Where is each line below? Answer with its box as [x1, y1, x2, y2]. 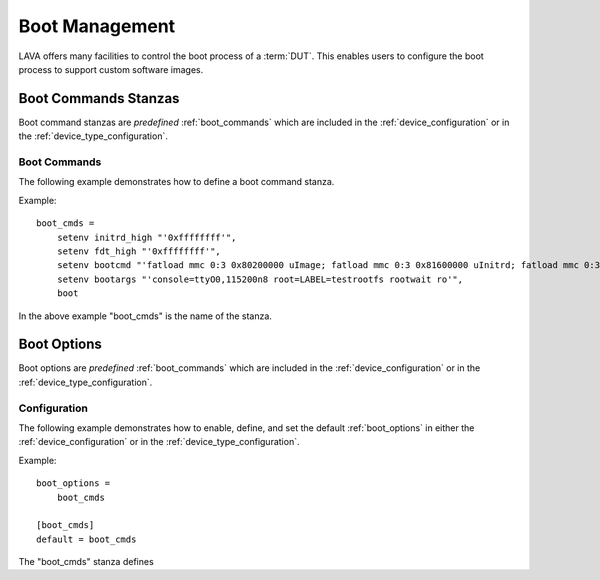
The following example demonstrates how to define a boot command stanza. [18, 176, 335, 188]
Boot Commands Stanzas [18, 90, 180, 107]
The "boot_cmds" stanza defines [18, 556, 154, 568]
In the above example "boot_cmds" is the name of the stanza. [18, 310, 272, 322]
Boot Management [18, 15, 176, 37]
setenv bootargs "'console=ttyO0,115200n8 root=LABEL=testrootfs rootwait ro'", [56, 273, 464, 285]
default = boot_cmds [36, 533, 137, 545]
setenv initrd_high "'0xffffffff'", [56, 231, 237, 243]
